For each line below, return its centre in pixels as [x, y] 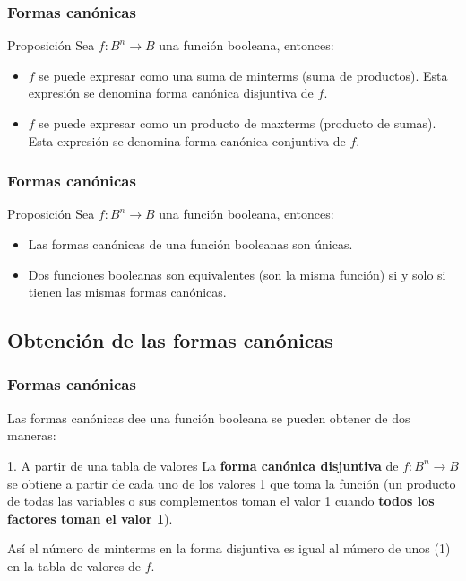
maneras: [32, 435]
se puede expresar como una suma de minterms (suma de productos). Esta [243, 75]
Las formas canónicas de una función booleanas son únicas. [190, 244]
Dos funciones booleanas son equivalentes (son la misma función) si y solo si [237, 274]
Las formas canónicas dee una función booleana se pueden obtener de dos [209, 417]
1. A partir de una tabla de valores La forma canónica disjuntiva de [203, 465]
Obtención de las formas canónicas [170, 340]
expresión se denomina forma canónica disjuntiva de [171, 93]
